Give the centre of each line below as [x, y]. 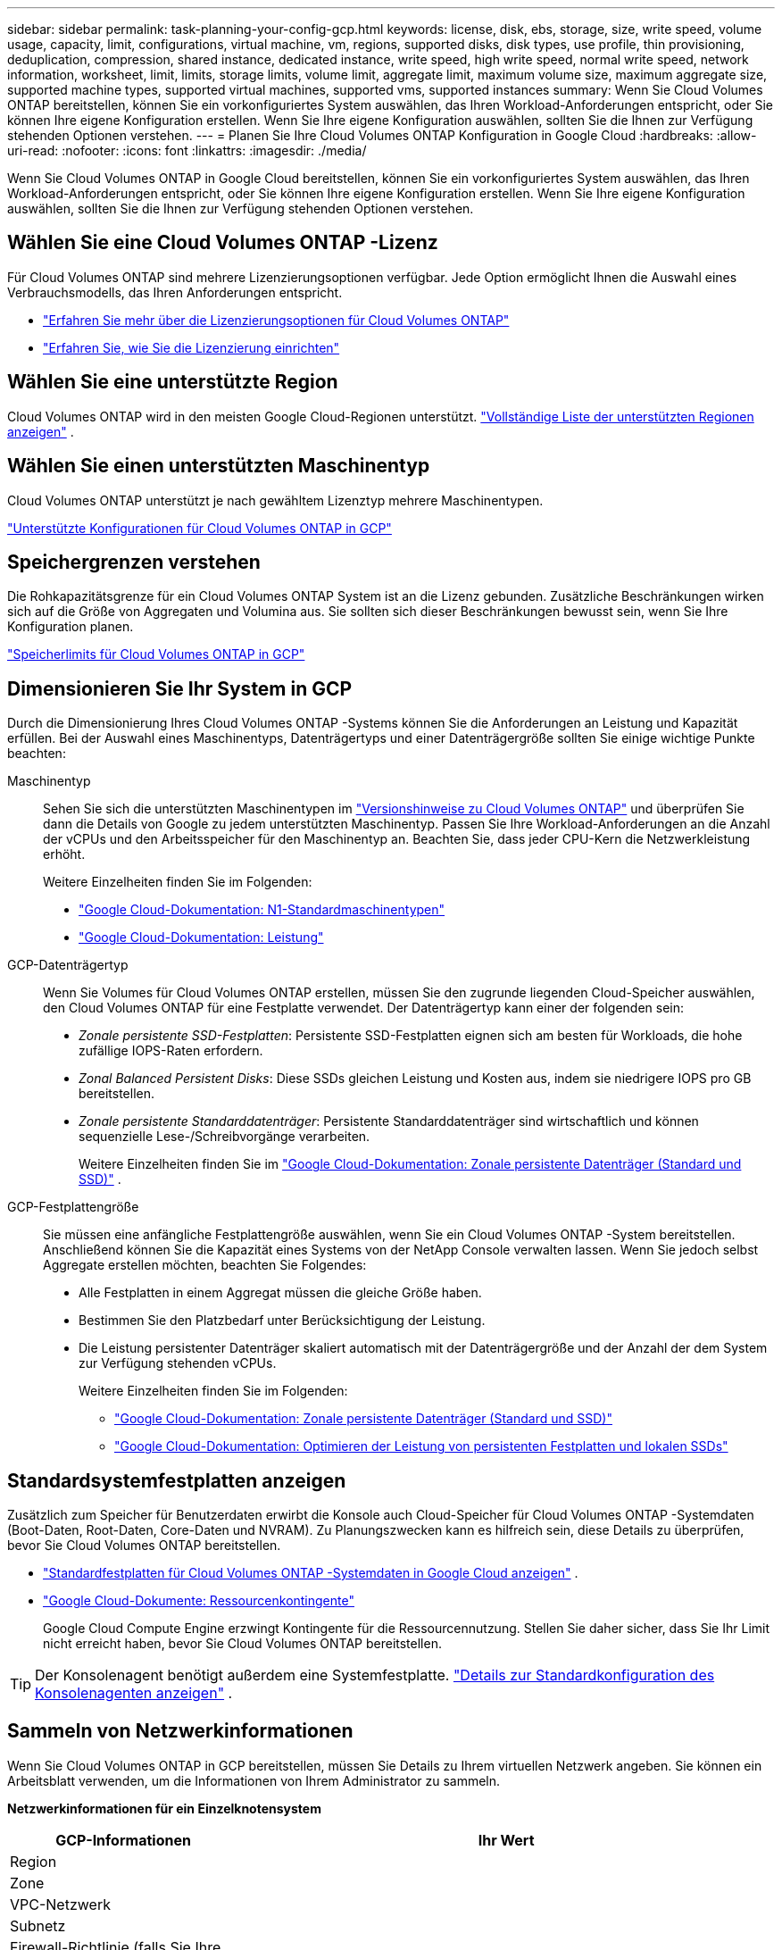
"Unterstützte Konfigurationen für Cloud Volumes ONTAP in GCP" [200, 528]
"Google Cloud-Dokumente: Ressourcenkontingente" [199, 1601]
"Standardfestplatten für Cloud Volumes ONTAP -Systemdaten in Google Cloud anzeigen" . [311, 1573]
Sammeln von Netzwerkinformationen [180, 1731]
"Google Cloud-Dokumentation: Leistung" [201, 937]
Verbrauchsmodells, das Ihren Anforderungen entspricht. [175, 292]
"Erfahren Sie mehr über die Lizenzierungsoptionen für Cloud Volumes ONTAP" [276, 320]
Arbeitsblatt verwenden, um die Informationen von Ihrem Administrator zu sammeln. [254, 1780]
